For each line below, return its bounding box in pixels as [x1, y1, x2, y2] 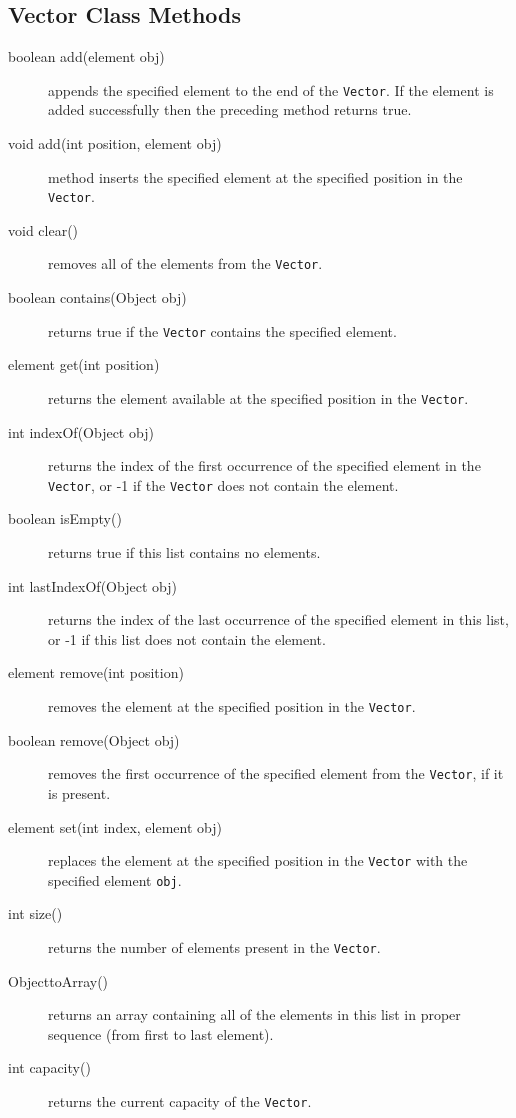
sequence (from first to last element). [48, 1023, 274, 1044]
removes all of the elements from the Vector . [48, 253, 323, 274]
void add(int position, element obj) [8, 133, 222, 154]
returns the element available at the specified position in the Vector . [48, 387, 469, 408]
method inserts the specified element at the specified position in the [48, 166, 463, 187]
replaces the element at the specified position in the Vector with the [48, 850, 468, 871]
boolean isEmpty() [8, 508, 122, 529]
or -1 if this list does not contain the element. [48, 628, 326, 649]
